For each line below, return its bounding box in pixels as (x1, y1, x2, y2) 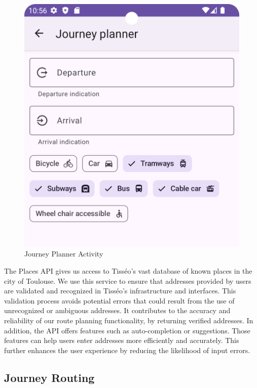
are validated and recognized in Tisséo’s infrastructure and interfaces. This (4, 285, 236, 296)
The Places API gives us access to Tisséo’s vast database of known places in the (4, 265, 252, 276)
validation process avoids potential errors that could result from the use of (4, 295, 235, 306)
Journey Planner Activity (24, 248, 103, 259)
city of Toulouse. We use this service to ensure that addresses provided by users (4, 275, 251, 286)
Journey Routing (4, 369, 95, 385)
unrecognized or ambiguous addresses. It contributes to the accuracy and (4, 305, 231, 316)
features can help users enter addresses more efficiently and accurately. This (4, 335, 239, 346)
